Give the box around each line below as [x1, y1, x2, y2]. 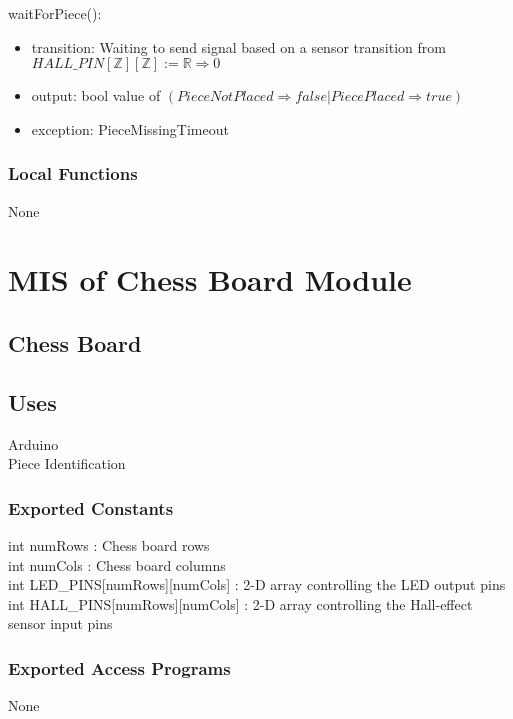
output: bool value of [31, 85, 161, 106]
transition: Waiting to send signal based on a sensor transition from [31, 36, 446, 57]
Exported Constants [8, 495, 174, 520]
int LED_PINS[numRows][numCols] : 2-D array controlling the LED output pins [8, 574, 506, 595]
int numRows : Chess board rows [8, 534, 210, 555]
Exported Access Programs [8, 655, 231, 680]
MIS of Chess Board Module [8, 259, 412, 300]
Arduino [8, 433, 59, 454]
